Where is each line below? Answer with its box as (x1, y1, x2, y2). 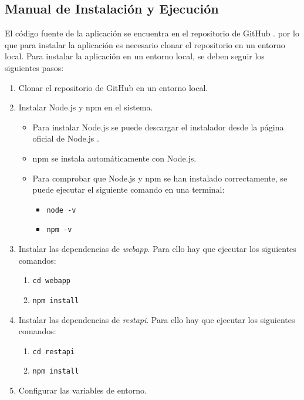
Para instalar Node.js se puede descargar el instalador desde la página (32, 120, 284, 133)
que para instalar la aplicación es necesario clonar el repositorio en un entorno (5, 38, 285, 51)
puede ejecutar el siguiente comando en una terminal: (32, 183, 225, 196)
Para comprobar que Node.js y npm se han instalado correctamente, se (32, 172, 288, 184)
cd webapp (32, 277, 71, 285)
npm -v (46, 226, 72, 234)
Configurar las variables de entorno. (18, 384, 147, 396)
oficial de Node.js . (32, 132, 99, 144)
